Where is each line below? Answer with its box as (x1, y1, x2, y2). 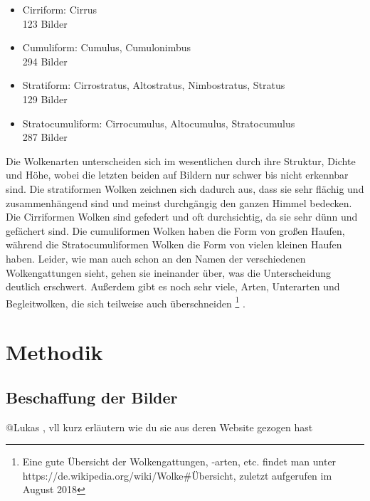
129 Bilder (22, 91, 68, 106)
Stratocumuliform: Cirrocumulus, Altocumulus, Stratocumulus (22, 115, 295, 130)
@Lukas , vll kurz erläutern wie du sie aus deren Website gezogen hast (6, 419, 313, 434)
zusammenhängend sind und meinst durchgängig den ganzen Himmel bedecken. (6, 195, 352, 210)
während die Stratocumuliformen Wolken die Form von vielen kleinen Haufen (6, 237, 342, 252)
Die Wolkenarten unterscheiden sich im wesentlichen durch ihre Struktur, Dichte (6, 153, 356, 168)
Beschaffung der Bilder (6, 386, 178, 408)
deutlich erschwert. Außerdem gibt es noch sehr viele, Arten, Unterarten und (6, 279, 340, 294)
